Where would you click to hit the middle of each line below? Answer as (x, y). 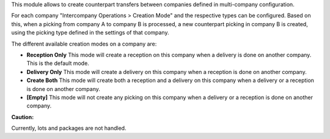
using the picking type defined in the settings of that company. (90, 33)
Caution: (23, 117)
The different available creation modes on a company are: (84, 44)
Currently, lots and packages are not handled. (69, 128)
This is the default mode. (58, 63)
